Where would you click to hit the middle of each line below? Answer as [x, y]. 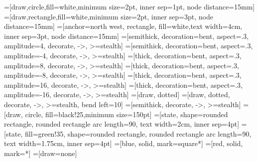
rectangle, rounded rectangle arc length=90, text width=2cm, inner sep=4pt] [122, 124]
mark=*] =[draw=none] [41, 153]
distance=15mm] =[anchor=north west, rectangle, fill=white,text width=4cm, [123, 26]
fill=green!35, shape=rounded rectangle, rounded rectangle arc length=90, [138, 133]
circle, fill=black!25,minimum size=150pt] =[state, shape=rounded [127, 114]
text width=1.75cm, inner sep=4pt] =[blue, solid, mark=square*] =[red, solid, [124, 143]
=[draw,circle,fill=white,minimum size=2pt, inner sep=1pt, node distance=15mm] [129, 6]
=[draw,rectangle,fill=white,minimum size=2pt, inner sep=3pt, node [109, 16]
